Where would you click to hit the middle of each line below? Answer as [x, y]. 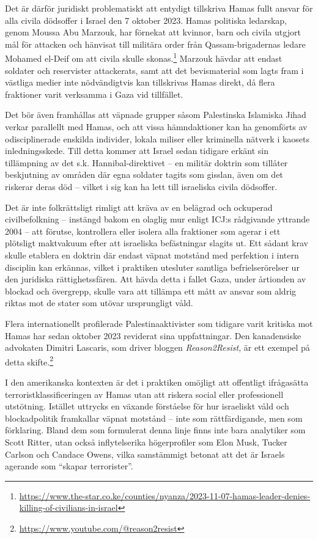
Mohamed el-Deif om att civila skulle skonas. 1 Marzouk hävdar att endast [144, 57]
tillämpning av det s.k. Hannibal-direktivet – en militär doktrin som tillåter [146, 162]
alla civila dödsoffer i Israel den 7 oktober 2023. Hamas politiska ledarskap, [146, 20]
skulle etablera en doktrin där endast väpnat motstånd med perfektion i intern [152, 255]
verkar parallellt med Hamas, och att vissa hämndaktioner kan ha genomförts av [156, 127]
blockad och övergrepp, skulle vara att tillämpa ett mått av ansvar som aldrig [151, 291]
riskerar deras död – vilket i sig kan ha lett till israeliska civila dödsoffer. [141, 186]
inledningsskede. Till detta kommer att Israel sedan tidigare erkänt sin [137, 151]
